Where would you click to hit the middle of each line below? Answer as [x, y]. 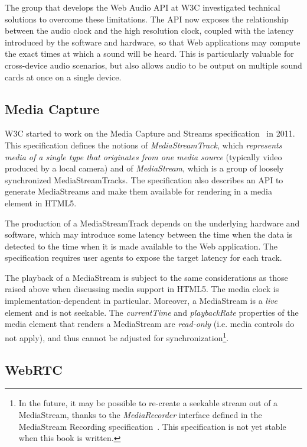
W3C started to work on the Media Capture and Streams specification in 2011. [150, 133]
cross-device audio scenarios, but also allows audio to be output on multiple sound [153, 65]
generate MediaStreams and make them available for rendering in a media [138, 191]
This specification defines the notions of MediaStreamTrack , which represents [143, 145]
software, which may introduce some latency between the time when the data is [149, 234]
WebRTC [34, 369]
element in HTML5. [41, 203]
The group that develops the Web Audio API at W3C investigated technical [143, 7]
